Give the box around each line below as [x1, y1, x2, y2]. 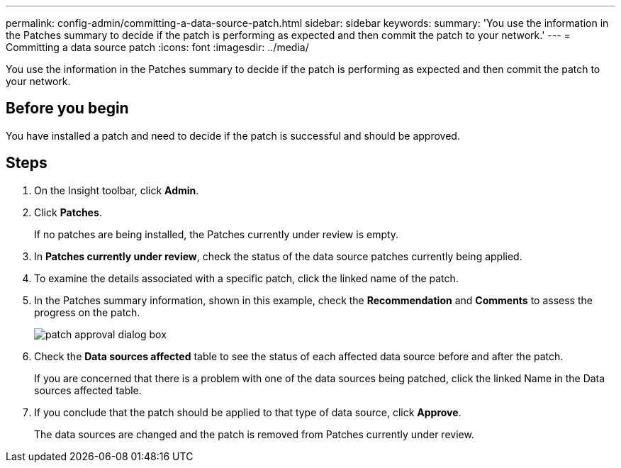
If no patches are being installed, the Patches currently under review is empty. [34, 228, 399, 240]
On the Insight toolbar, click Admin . [34, 184, 199, 196]
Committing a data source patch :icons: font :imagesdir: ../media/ [6, 41, 309, 53]
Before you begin [6, 99, 129, 118]
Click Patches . [34, 206, 102, 218]
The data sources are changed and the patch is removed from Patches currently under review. [34, 428, 474, 440]
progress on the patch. [34, 306, 140, 318]
